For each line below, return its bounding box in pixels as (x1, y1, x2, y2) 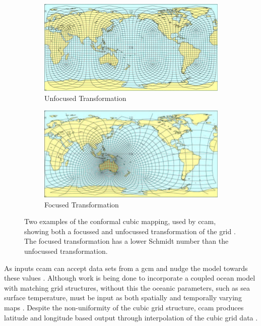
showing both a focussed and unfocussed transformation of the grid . (24, 226, 236, 236)
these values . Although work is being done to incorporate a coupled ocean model (4, 273, 255, 283)
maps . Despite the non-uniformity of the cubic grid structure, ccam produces (4, 302, 244, 312)
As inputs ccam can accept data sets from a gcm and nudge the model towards (4, 262, 248, 273)
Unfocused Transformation (44, 92, 126, 103)
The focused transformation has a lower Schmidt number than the (24, 236, 229, 246)
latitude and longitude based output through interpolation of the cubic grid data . (4, 312, 258, 322)
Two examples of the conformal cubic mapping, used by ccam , (24, 216, 216, 227)
